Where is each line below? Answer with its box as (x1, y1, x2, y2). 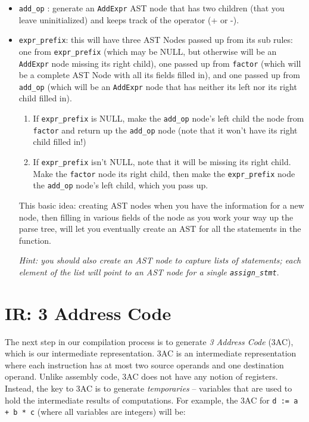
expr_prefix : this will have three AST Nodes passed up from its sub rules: (18, 33, 293, 46)
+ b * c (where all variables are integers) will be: (5, 405, 186, 418)
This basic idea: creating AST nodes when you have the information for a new (18, 198, 304, 211)
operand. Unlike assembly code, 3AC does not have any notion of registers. (5, 370, 278, 383)
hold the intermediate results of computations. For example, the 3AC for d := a (5, 393, 298, 406)
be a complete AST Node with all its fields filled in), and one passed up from (18, 69, 300, 81)
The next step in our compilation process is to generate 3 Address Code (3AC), (5, 335, 294, 347)
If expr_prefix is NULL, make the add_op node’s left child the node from (33, 112, 304, 125)
